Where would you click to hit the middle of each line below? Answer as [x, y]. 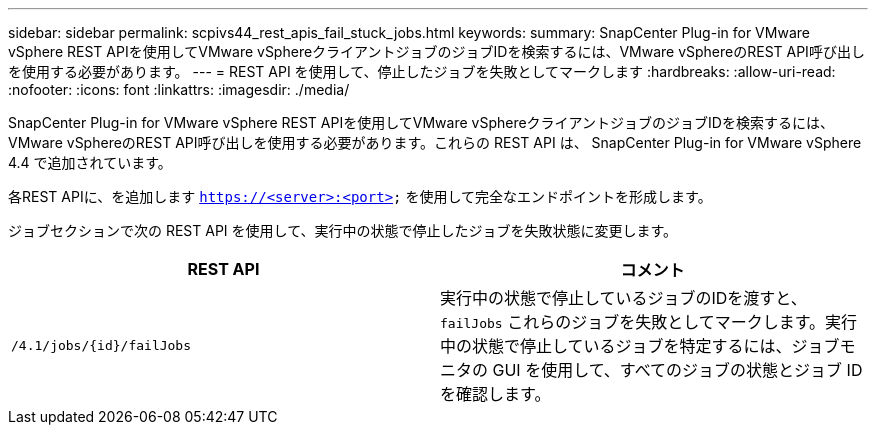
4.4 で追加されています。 [90, 162]
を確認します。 [495, 394]
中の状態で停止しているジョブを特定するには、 [616, 346]
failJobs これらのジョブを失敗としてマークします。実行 [649, 322]
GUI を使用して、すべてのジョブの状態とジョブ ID [677, 370]
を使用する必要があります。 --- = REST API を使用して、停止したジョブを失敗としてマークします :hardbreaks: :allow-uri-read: [422, 71]
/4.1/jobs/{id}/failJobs [101, 345]
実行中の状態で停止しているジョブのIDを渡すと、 [623, 298]
